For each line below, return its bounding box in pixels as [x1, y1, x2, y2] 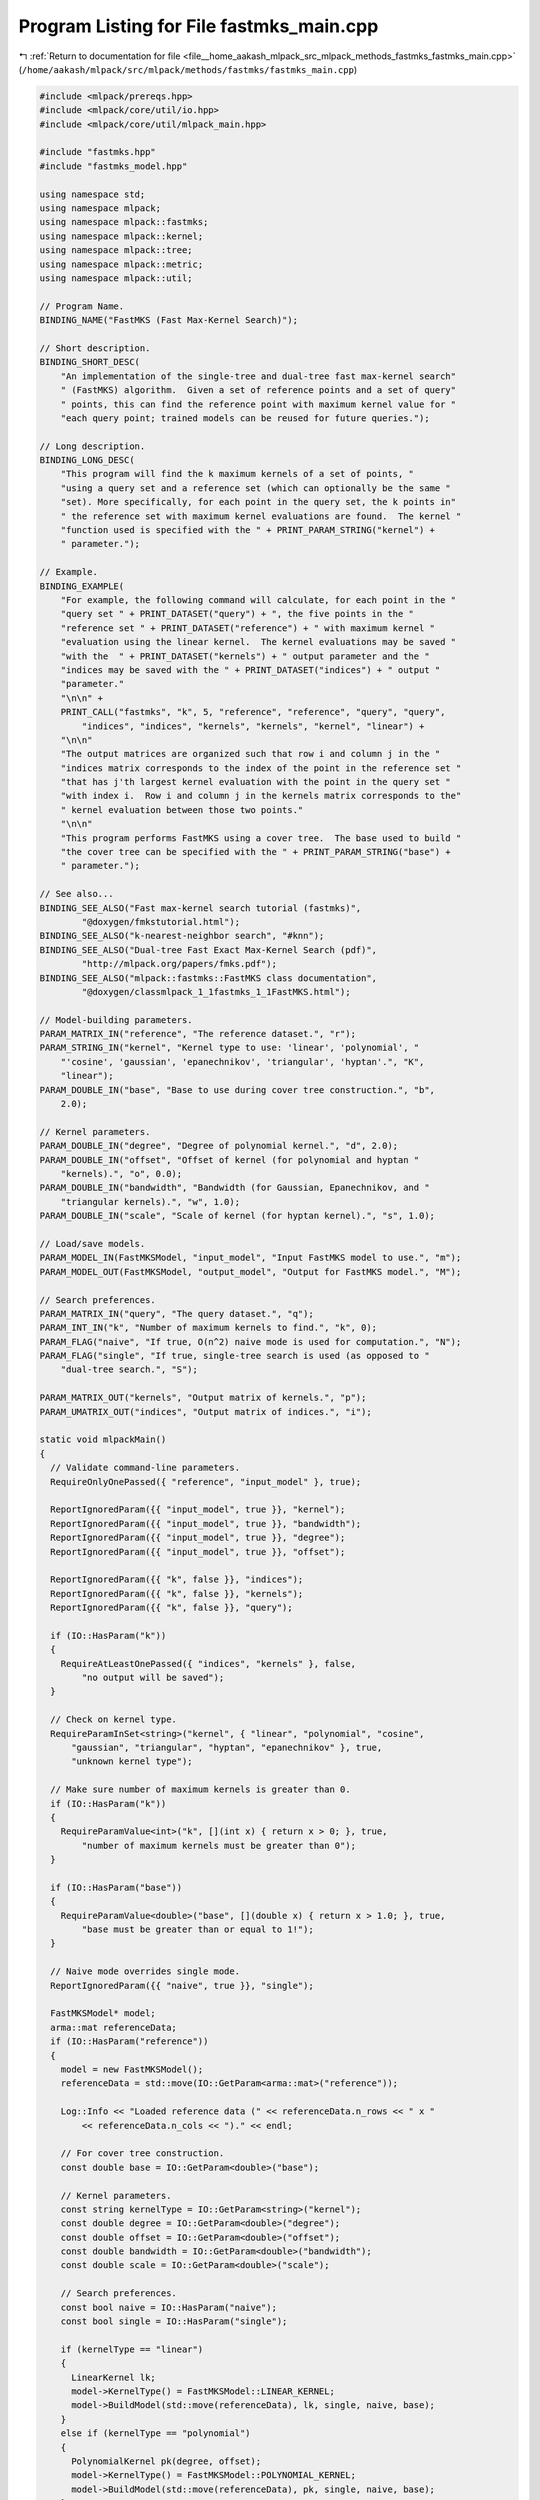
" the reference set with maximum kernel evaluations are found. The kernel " [60, 510, 462, 522]
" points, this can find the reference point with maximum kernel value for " [60, 398, 457, 410]
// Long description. [39, 440, 146, 452]
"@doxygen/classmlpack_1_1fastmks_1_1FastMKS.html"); [81, 986, 351, 997]
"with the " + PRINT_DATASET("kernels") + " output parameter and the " [60, 650, 430, 662]
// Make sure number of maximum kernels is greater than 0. [50, 1784, 351, 1795]
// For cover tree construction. [60, 2148, 225, 2159]
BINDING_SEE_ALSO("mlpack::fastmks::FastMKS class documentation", [39, 972, 378, 984]
